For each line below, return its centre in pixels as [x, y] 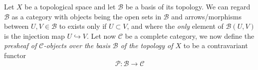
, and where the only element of [175, 26]
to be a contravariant [216, 45]
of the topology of [147, 45]
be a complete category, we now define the [190, 35]
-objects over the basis [77, 45]
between [16, 26]
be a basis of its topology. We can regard [188, 6]
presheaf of [20, 45]
